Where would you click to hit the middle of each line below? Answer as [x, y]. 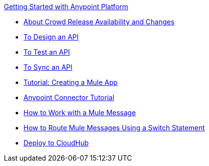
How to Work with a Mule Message [80, 113]
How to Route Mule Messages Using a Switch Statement [114, 128]
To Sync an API [48, 67]
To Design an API [51, 37]
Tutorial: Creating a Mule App [71, 82]
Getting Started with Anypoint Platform [66, 7]
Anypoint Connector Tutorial [69, 97]
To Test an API [47, 52]
